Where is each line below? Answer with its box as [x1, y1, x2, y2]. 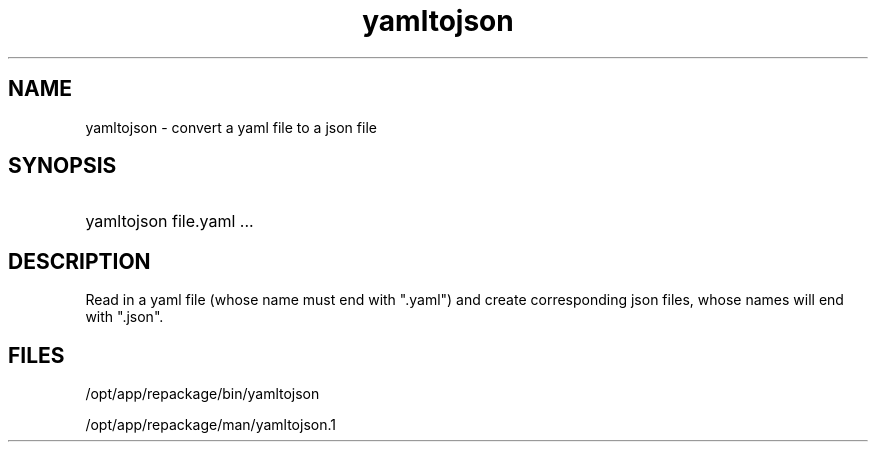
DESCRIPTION [8, 248, 151, 274]
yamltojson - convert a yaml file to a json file [85, 118, 377, 136]
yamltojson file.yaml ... [85, 211, 254, 232]
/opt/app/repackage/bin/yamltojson [85, 385, 320, 403]
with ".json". [85, 308, 164, 326]
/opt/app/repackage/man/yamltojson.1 [85, 416, 336, 434]
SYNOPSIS [8, 153, 117, 179]
